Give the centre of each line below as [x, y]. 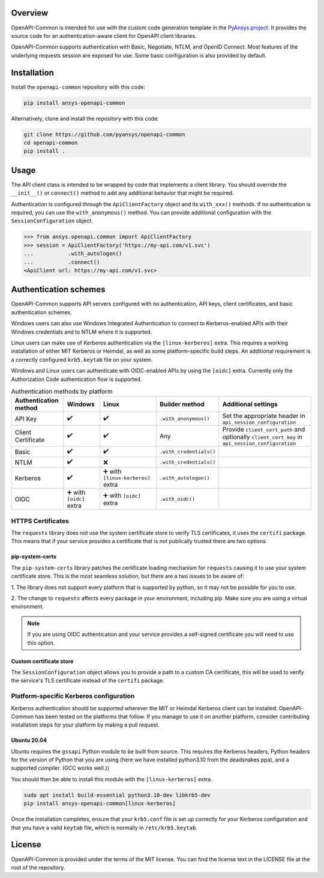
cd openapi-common [51, 142]
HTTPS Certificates [40, 521]
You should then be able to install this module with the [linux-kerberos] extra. [112, 779]
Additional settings [250, 404]
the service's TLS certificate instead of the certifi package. [88, 681]
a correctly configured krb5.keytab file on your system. [82, 359]
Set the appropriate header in [264, 416]
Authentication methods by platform [62, 392]
